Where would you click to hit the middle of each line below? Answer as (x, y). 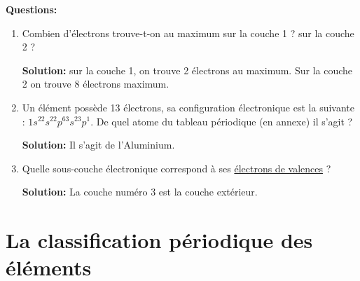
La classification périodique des (159, 240)
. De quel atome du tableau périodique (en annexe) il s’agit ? (222, 121)
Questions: (32, 9)
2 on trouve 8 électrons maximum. (96, 84)
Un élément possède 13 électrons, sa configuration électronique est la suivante (188, 107)
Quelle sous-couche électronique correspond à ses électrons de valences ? (176, 168)
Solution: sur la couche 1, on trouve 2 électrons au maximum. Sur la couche (187, 70)
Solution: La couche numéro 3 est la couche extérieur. (140, 192)
